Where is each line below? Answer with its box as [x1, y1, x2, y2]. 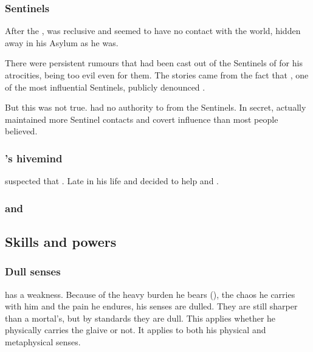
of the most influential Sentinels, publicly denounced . [5, 80, 205, 93]
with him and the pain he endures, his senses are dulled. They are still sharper [5, 300, 298, 312]
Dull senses [5, 264, 61, 279]
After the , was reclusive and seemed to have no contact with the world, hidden [5, 24, 301, 37]
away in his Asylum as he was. [5, 36, 119, 49]
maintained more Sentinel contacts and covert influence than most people [5, 112, 278, 125]
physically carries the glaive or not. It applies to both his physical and [5, 323, 266, 336]
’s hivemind [5, 150, 63, 165]
